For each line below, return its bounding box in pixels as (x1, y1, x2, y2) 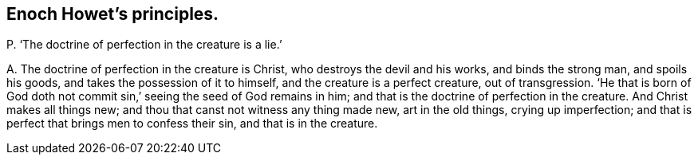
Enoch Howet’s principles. (6, 4, 219, 24)
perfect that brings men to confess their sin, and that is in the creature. (6, 116, 378, 131)
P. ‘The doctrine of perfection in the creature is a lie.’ (6, 37, 282, 52)
